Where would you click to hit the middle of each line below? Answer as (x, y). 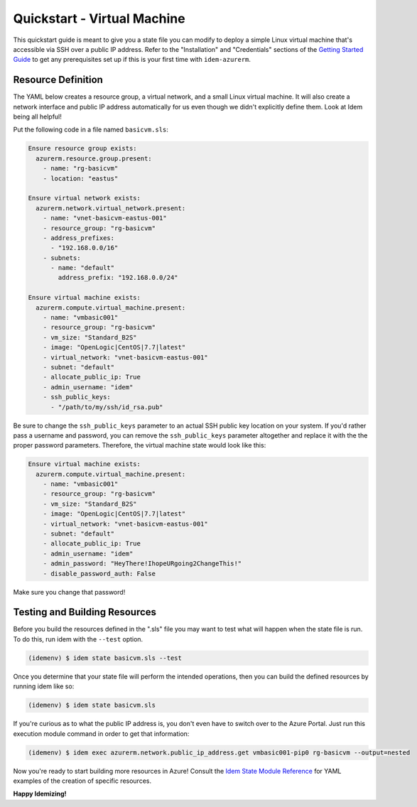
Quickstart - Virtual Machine (99, 18)
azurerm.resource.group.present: (94, 158)
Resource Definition (58, 80)
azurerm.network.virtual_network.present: (111, 208)
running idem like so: (44, 686)
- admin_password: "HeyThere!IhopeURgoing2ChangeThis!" (142, 564)
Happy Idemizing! (40, 794)
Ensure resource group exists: (83, 148)
